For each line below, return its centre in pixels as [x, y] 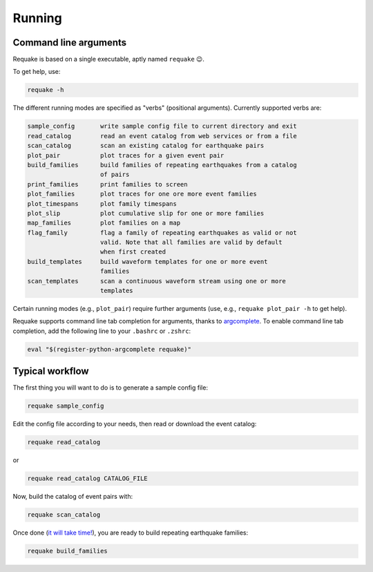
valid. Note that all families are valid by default [191, 242]
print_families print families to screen [107, 184]
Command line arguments [70, 42]
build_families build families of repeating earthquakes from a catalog [162, 165]
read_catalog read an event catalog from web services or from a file [162, 136]
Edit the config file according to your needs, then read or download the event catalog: [135, 424]
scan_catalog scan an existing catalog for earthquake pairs [146, 146]
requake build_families [68, 551]
